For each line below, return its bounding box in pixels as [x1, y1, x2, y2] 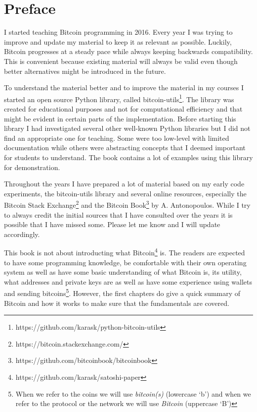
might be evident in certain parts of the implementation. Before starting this [4, 113, 236, 123]
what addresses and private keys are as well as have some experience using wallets [4, 276, 253, 287]
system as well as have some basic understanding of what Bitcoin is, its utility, [4, 267, 242, 277]
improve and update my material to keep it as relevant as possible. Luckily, [4, 36, 232, 47]
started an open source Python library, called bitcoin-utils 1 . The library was [4, 92, 234, 104]
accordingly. [4, 229, 40, 239]
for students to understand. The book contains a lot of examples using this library [4, 152, 253, 162]
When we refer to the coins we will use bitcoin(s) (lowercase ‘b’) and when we [15, 388, 251, 399]
